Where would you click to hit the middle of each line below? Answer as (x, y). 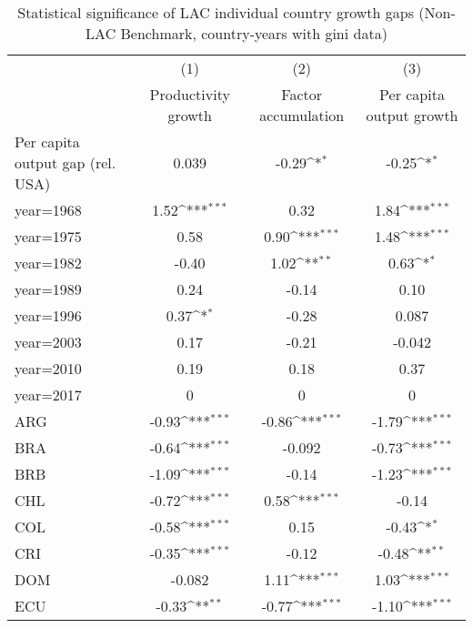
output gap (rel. (65, 162)
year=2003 (48, 342)
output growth (412, 115)
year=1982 (48, 263)
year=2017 (48, 395)
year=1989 (48, 289)
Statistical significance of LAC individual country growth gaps (216, 12)
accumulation (302, 115)
